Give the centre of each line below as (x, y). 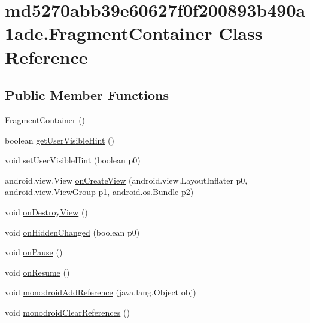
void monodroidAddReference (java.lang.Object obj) (101, 292)
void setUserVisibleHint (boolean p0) (73, 160)
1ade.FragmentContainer (109, 33)
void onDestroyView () (46, 211)
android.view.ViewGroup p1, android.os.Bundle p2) (99, 192)
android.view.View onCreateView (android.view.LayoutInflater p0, (126, 180)
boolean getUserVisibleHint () (60, 140)
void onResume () (37, 272)
